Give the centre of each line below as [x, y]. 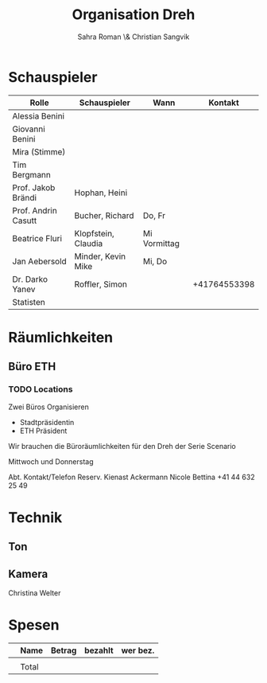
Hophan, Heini [101, 193]
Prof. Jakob [34, 187]
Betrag [64, 650]
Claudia [89, 243]
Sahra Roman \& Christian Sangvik [133, 37]
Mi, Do [155, 261]
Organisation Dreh [133, 15]
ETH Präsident [43, 431]
